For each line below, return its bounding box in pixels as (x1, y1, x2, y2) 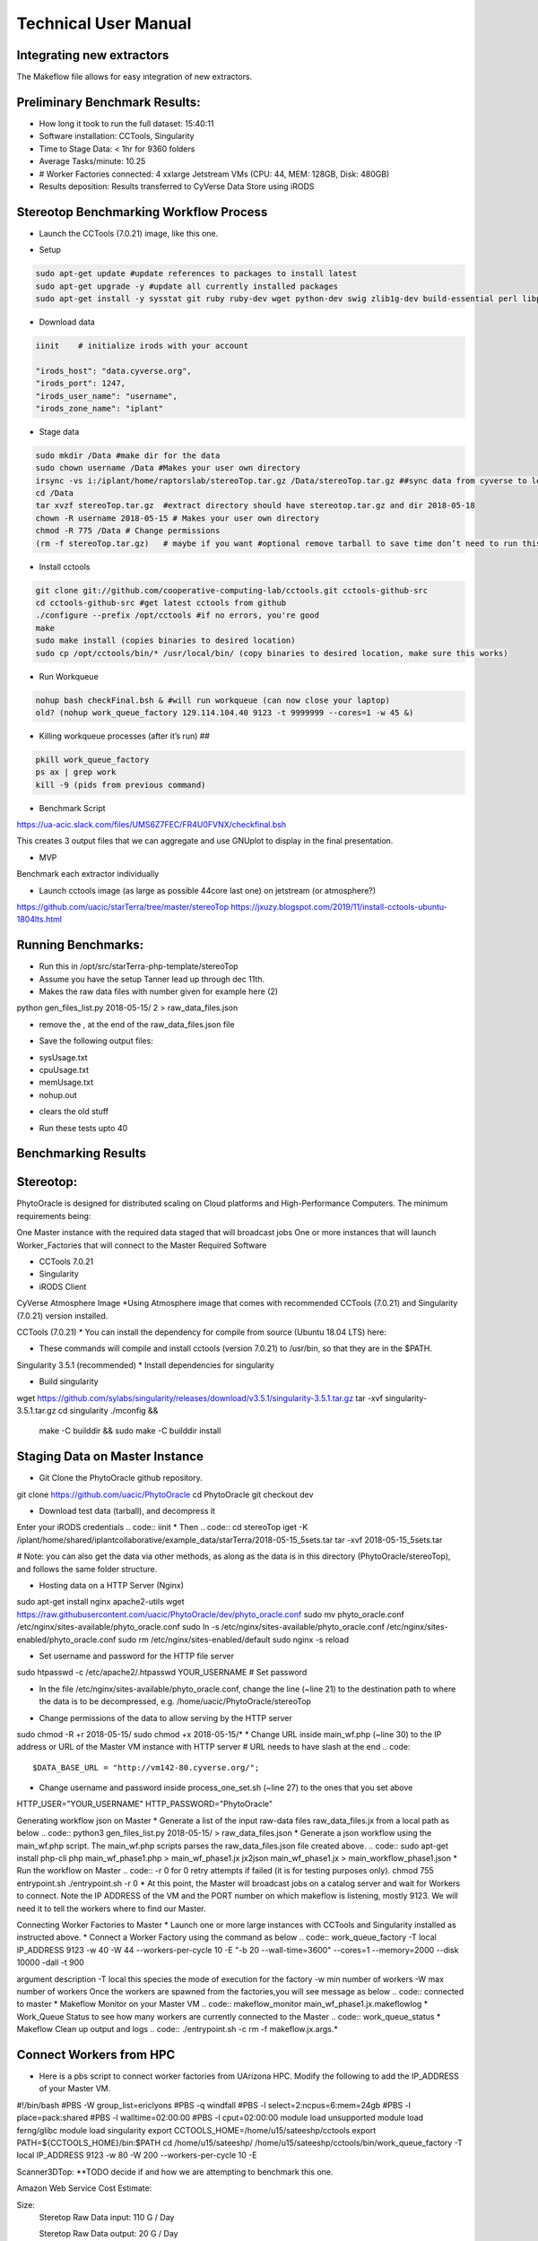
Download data (39, 316, 96, 327)
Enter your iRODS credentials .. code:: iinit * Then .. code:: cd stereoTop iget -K (16, 1522, 308, 1533)
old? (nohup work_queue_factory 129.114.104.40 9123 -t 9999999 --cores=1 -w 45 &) (35, 707, 414, 717)
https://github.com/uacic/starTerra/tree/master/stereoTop (16, 901, 230, 912)
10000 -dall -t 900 (16, 1957, 84, 1968)
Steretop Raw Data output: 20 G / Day (39, 2228, 178, 2239)
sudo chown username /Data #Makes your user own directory (35, 463, 300, 473)
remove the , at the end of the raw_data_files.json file (39, 1018, 235, 1030)
